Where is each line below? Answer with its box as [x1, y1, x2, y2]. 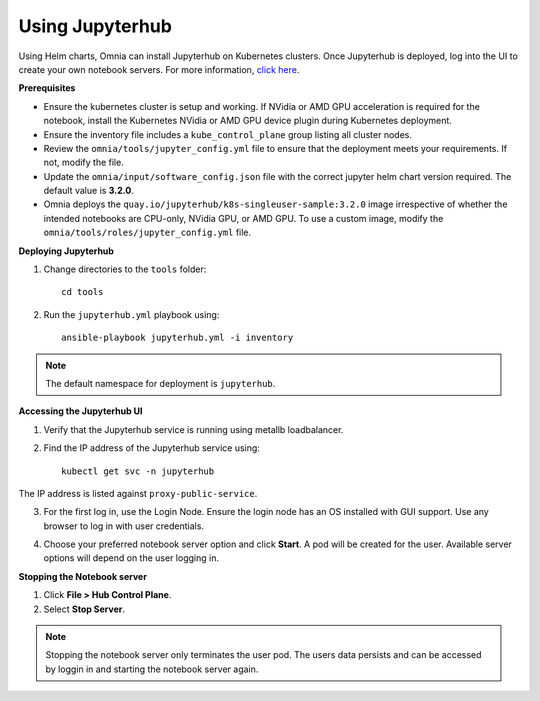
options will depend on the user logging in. [43, 552, 220, 564]
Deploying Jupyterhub [18, 245, 115, 257]
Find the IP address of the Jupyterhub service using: [43, 442, 260, 454]
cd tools [61, 286, 104, 298]
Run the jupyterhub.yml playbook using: [43, 308, 220, 320]
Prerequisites [18, 82, 76, 94]
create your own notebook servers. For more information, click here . [18, 63, 300, 75]
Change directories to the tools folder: [43, 263, 207, 275]
